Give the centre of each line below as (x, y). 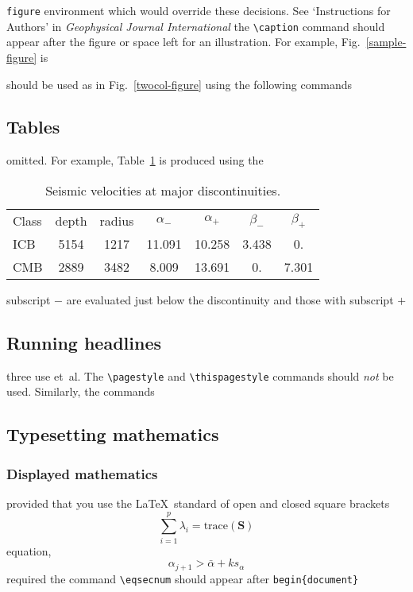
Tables (33, 127)
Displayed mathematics (82, 473)
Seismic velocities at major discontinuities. (163, 190)
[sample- (386, 42)
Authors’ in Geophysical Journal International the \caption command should (196, 26)
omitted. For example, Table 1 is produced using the (135, 160)
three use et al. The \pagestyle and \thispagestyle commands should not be (200, 375)
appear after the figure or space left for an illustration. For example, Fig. (183, 42)
